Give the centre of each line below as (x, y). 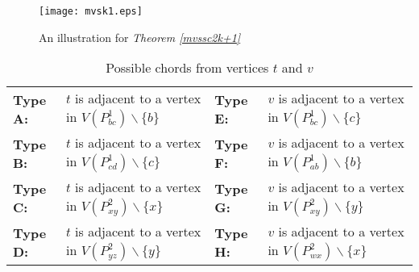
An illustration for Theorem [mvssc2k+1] (140, 37)
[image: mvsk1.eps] (91, 11)
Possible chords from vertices (187, 68)
